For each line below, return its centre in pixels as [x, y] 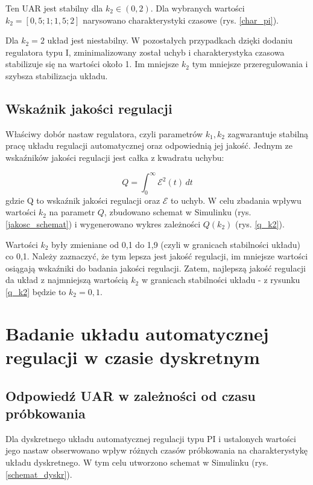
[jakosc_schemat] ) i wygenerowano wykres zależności [103, 224]
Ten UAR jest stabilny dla [54, 8]
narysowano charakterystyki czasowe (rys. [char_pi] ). [181, 20]
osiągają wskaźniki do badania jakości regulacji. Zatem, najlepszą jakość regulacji [156, 268]
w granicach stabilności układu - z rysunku [221, 280]
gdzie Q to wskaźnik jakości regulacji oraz [83, 200]
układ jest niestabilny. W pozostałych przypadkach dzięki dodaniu [170, 40]
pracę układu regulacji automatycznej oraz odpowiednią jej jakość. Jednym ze [149, 145]
